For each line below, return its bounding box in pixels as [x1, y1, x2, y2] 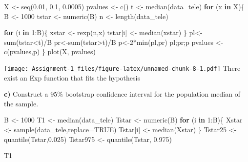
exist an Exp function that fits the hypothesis [4, 72, 140, 82]
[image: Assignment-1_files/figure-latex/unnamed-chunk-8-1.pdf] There [4, 62, 241, 73]
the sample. [4, 98, 39, 108]
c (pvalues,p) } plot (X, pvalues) [4, 46, 96, 57]
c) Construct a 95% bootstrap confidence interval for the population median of [4, 89, 240, 99]
